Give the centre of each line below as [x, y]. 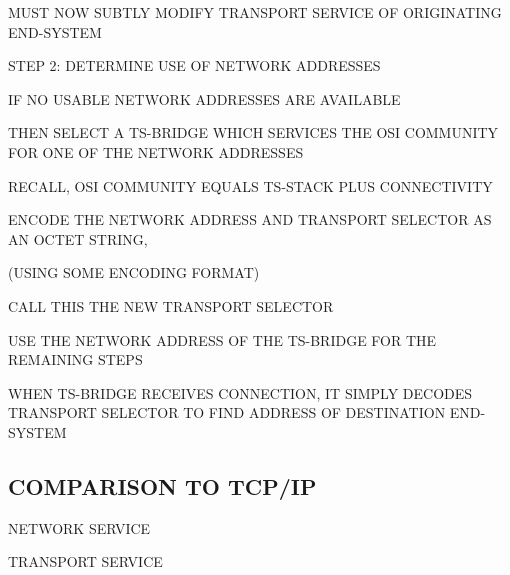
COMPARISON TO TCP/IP [162, 485]
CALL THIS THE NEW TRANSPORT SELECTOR [171, 305]
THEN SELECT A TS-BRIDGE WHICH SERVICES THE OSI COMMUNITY [253, 132]
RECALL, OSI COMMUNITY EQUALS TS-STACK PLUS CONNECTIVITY [250, 185]
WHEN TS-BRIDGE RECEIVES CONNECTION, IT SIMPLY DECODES [240, 392]
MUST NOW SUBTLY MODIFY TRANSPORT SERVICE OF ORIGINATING [255, 12]
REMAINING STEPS [75, 359]
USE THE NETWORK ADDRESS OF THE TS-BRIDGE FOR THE [222, 339]
